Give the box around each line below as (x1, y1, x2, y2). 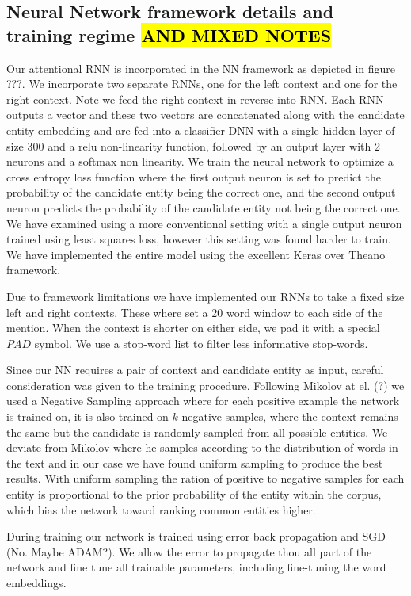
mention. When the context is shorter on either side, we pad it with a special (6, 319, 380, 336)
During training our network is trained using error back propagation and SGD (6, 528, 386, 544)
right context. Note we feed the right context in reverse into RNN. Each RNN (6, 90, 384, 107)
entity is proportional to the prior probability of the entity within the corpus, (6, 486, 382, 502)
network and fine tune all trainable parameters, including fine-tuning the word (6, 559, 386, 575)
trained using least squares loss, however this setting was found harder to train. (6, 231, 391, 247)
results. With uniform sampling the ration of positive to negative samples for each (6, 470, 405, 487)
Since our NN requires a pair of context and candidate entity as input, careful (6, 361, 384, 378)
